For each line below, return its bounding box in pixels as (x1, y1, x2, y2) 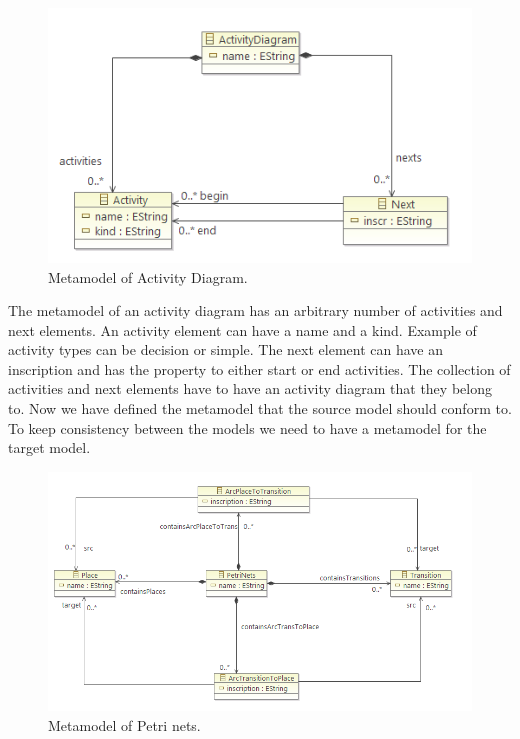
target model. (8, 437, 91, 458)
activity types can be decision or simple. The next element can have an (8, 339, 443, 360)
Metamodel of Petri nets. (48, 714, 201, 735)
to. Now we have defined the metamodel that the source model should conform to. (8, 398, 512, 419)
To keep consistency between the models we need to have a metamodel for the (8, 417, 487, 438)
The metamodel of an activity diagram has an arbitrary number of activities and (8, 300, 503, 321)
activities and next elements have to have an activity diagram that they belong (8, 378, 492, 399)
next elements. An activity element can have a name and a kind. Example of (8, 319, 477, 340)
